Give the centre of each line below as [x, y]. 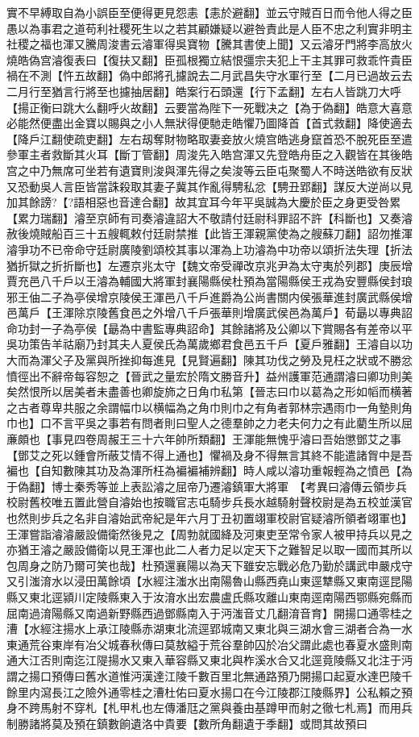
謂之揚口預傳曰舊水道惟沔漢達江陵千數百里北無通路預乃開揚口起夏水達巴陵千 [209, 675]
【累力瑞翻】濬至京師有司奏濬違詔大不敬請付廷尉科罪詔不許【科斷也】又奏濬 [209, 217]
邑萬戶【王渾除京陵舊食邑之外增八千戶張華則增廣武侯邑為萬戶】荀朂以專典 [204, 312]
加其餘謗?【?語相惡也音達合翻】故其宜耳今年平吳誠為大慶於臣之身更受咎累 [204, 202]
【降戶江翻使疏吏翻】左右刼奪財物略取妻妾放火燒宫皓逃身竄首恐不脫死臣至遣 [209, 138]
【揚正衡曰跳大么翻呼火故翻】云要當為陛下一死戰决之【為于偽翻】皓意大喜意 [209, 107]
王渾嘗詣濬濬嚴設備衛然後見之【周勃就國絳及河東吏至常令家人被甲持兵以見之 [209, 533]
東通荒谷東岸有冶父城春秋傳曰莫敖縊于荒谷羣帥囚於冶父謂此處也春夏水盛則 [204, 644]
